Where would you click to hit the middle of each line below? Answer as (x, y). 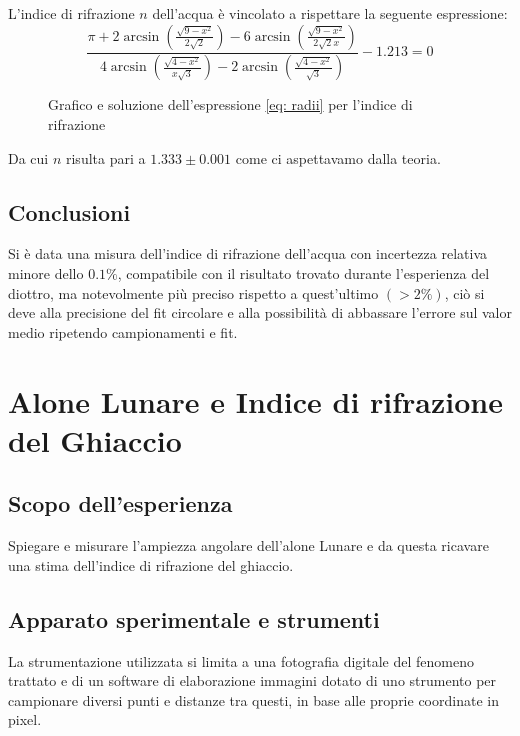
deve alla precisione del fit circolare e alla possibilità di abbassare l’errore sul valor (260, 312)
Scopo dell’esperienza (120, 503)
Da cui (28, 157)
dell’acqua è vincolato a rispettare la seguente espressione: (330, 13)
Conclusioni (69, 211)
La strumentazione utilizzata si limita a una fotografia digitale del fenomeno (241, 660)
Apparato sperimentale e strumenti (194, 618)
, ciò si (464, 292)
